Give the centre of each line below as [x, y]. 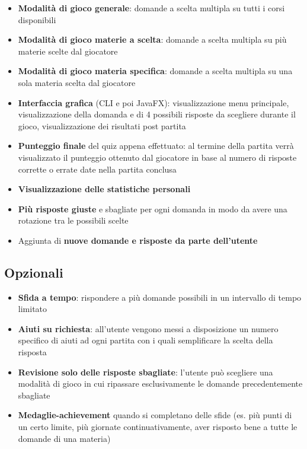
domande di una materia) [64, 438]
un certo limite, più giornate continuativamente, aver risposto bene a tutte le [158, 427]
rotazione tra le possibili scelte [73, 220]
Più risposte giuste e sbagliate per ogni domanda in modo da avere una [153, 208]
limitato [33, 309]
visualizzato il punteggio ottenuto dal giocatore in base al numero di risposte [157, 157]
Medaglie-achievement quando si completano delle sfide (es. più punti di [155, 415]
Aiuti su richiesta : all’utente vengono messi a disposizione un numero [148, 328]
